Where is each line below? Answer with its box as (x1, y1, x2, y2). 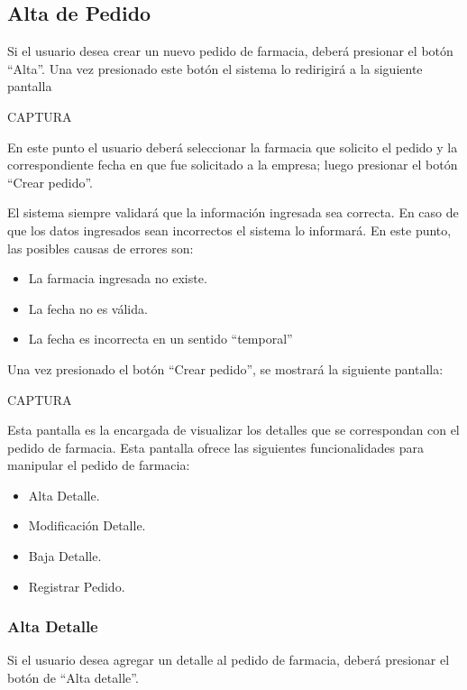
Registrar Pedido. (28, 576, 125, 595)
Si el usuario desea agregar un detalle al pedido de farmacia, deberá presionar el (7, 650, 450, 669)
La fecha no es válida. (28, 299, 148, 317)
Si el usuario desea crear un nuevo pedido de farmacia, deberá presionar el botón (7, 41, 453, 60)
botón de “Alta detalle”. (7, 668, 139, 687)
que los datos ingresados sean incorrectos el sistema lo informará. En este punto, (7, 220, 452, 239)
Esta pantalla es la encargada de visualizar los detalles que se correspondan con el (7, 420, 460, 439)
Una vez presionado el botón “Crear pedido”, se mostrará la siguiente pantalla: (7, 359, 444, 378)
